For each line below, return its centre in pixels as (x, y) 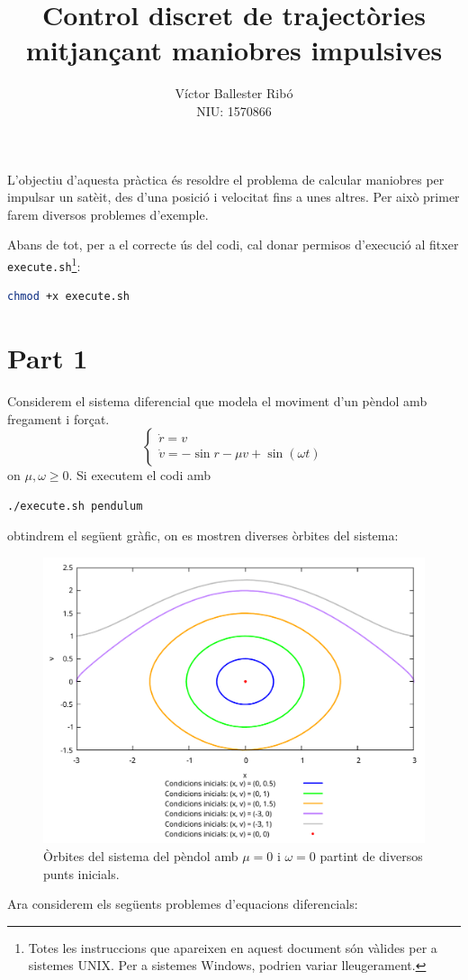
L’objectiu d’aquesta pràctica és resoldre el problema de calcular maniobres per (226, 179)
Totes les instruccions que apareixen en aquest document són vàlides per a (233, 947)
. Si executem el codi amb (139, 475)
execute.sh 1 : (44, 264)
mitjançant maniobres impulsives (234, 50)
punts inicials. (81, 873)
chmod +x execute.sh (69, 297)
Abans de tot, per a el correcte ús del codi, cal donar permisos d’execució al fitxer (233, 245)
